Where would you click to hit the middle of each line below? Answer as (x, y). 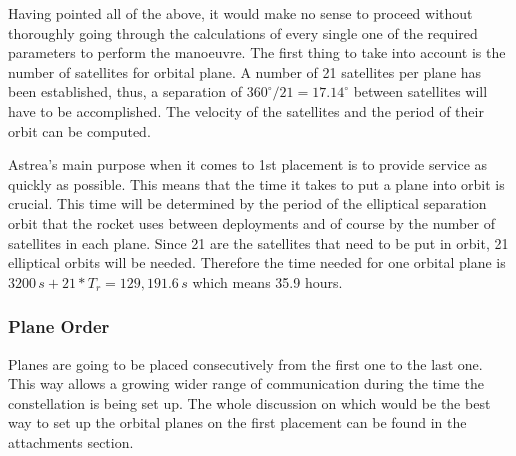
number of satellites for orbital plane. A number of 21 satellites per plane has (245, 71)
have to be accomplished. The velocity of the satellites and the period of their (246, 110)
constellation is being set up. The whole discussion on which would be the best (249, 402)
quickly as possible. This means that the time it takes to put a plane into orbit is (256, 183)
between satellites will (420, 91)
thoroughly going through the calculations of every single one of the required (243, 32)
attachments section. (71, 441)
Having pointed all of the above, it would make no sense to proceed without (240, 13)
